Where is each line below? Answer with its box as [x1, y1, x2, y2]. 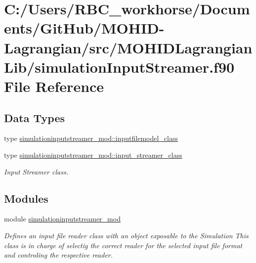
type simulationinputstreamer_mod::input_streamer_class [4, 149, 182, 160]
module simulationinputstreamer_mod [4, 214, 121, 224]
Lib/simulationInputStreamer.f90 [4, 56, 235, 77]
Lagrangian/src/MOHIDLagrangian [4, 37, 253, 57]
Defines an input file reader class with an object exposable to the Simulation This [4, 230, 249, 240]
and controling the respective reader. [4, 250, 113, 260]
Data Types [4, 110, 65, 125]
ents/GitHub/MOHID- [4, 18, 165, 38]
